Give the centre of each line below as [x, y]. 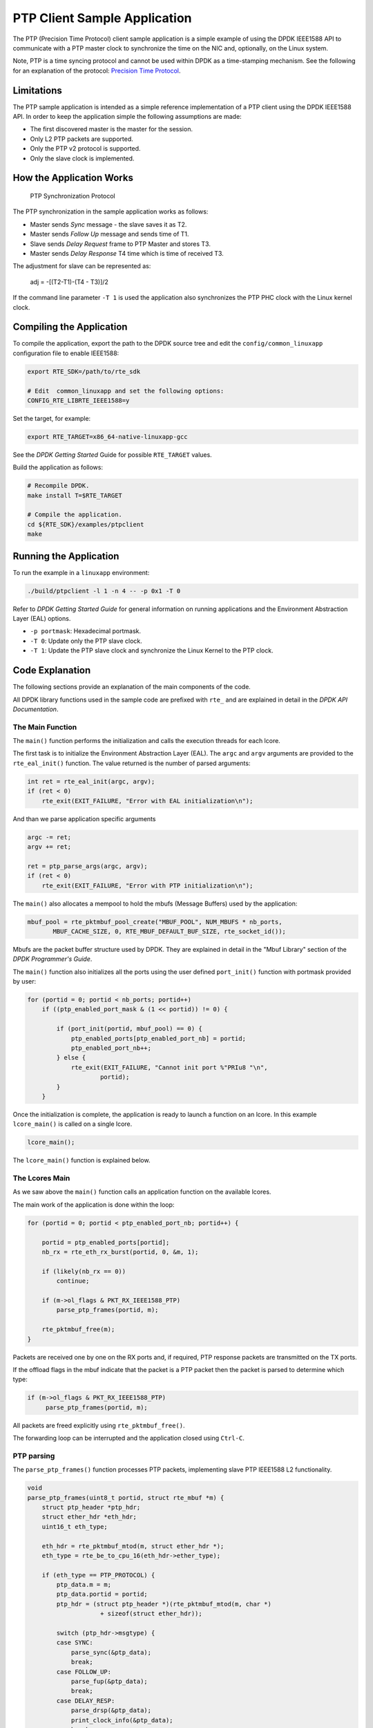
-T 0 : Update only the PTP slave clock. [86, 641]
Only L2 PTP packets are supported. [82, 139]
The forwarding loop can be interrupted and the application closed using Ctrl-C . [128, 1438]
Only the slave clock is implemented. [82, 158]
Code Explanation [52, 670]
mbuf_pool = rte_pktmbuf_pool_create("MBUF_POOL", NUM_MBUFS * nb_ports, [155, 922]
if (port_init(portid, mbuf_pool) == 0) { [130, 1029]
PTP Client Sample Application [103, 18]
